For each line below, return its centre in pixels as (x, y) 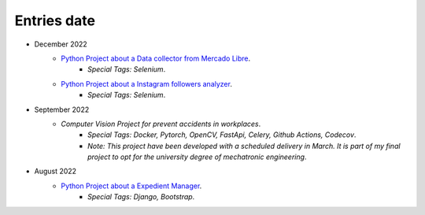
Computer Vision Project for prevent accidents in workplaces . (161, 124)
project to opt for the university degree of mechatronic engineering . (197, 157)
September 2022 (62, 109)
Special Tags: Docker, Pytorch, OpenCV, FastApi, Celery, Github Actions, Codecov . (222, 135)
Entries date (55, 20)
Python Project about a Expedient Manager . (131, 186)
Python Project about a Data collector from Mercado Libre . (156, 58)
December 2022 (61, 44)
